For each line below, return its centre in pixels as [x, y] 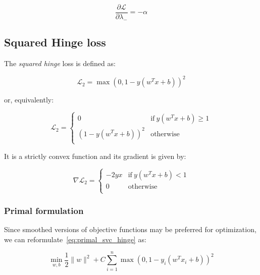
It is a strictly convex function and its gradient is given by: [95, 156]
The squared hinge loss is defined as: [60, 63]
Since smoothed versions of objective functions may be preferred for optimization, [130, 229]
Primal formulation [44, 210]
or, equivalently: [29, 100]
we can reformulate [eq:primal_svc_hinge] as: [75, 239]
